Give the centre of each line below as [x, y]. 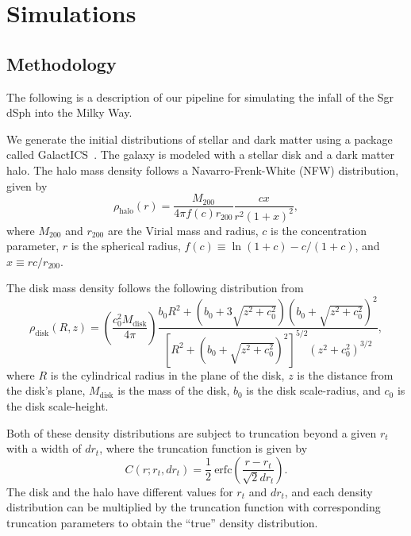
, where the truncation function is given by [204, 448]
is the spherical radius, [126, 246]
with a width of [44, 448]
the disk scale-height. [58, 405]
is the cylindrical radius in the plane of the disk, [167, 374]
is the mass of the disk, [174, 390]
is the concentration [319, 230]
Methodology [61, 63]
